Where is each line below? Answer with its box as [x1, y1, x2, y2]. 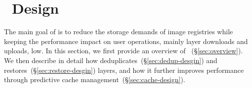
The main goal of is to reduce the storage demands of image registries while [4, 26, 233, 37]
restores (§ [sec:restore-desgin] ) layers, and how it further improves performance [4, 65, 244, 75]
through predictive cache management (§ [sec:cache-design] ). [4, 74, 185, 85]
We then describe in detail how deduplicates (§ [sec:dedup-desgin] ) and [4, 55, 217, 65]
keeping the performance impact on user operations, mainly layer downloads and [4, 36, 248, 46]
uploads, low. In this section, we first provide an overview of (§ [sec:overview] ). [4, 45, 243, 56]
